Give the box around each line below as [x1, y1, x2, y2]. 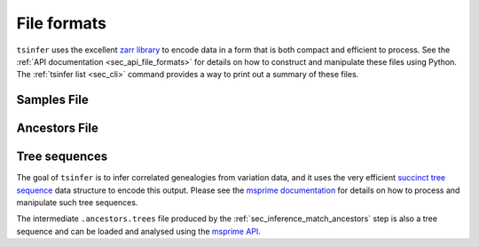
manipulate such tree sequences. [16, 197, 138, 208]
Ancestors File [16, 121, 99, 136]
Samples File [16, 92, 89, 108]
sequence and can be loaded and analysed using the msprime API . [16, 226, 262, 236]
